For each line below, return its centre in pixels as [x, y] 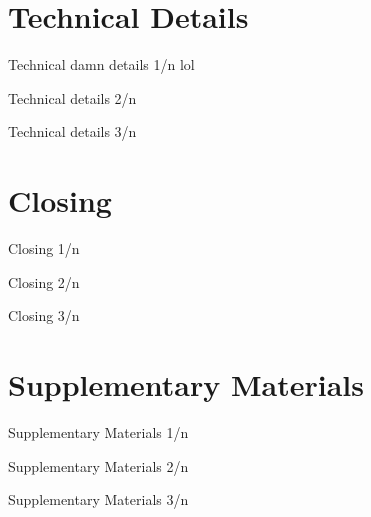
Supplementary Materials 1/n [98, 431]
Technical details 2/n [72, 97]
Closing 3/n [44, 315]
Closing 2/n [44, 281]
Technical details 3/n [72, 131]
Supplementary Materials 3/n [98, 499]
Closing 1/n [44, 248]
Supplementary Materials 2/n [98, 465]
